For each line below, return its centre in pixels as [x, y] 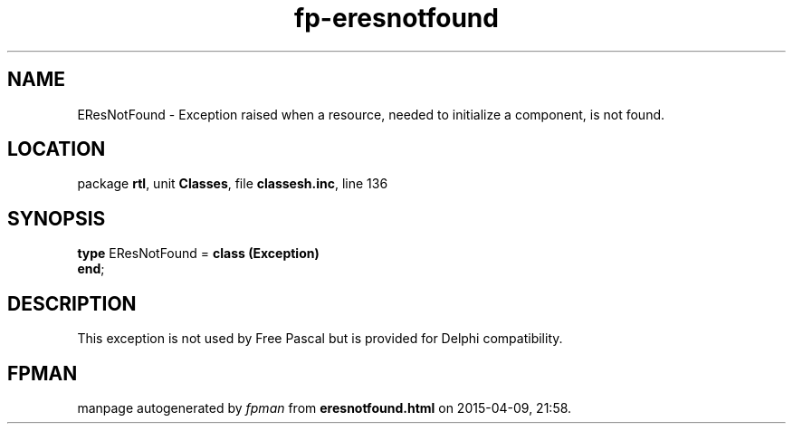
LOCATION [57, 149]
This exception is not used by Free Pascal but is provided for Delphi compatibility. [320, 339]
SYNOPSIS [57, 218]
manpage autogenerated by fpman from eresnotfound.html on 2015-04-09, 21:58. [325, 407]
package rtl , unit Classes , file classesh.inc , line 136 [233, 184]
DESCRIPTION [72, 303]
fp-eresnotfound [396, 18]
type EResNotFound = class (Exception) [198, 254]
